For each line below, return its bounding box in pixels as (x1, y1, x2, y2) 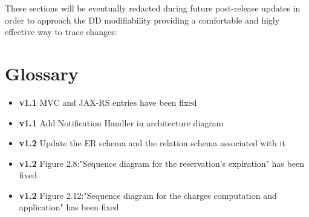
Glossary (5, 60, 79, 85)
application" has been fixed (19, 201, 119, 213)
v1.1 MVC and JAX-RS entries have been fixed (19, 96, 197, 108)
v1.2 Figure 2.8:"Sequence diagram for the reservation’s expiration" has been (19, 157, 304, 169)
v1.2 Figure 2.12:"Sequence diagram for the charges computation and (19, 189, 277, 201)
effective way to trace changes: (5, 25, 117, 38)
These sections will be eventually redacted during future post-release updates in (5, 2, 301, 14)
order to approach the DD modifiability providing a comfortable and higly (5, 13, 280, 26)
